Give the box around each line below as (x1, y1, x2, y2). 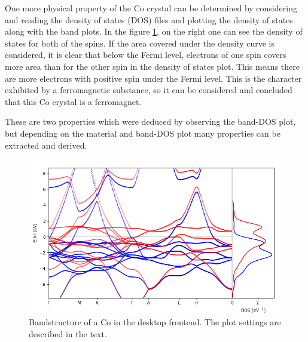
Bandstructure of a (29, 316, 98, 328)
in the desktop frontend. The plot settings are (113, 316, 281, 328)
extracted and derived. (5, 138, 87, 151)
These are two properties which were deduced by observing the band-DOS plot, (5, 115, 296, 128)
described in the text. (29, 327, 107, 340)
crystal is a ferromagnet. (52, 95, 142, 107)
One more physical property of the (5, 2, 131, 14)
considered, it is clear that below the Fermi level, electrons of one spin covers (5, 48, 286, 61)
